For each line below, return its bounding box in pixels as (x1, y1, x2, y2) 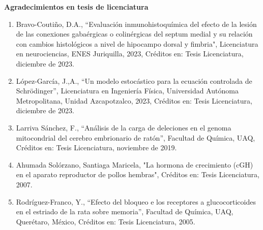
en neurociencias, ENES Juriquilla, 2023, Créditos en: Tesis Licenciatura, (16, 48, 244, 59)
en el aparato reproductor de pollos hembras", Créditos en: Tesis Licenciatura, (16, 169, 259, 180)
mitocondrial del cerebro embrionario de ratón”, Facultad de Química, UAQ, (16, 132, 255, 143)
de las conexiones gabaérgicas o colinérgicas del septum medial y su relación (16, 28, 253, 39)
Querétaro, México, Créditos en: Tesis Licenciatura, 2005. (16, 216, 195, 226)
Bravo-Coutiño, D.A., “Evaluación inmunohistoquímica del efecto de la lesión (16, 18, 257, 29)
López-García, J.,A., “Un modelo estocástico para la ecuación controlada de (16, 75, 252, 86)
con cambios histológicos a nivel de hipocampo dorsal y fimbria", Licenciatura (16, 38, 258, 49)
